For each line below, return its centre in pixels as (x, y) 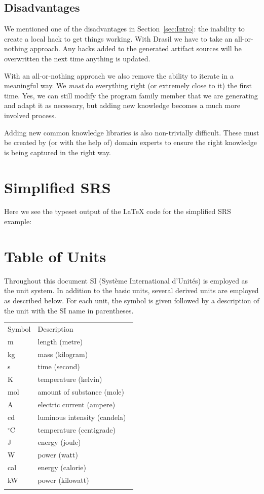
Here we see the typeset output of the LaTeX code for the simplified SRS (118, 211)
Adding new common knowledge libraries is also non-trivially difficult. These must (132, 132)
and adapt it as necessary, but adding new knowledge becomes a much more (122, 105)
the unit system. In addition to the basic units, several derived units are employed (131, 290)
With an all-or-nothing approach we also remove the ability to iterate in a (119, 75)
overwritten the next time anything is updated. (77, 58)
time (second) (59, 366)
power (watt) (58, 455)
